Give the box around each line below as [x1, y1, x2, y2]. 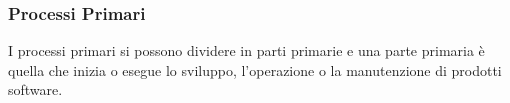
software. [8, 79, 63, 100]
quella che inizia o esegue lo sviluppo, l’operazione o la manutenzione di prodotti [8, 59, 502, 80]
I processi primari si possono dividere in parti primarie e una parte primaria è [8, 40, 485, 61]
